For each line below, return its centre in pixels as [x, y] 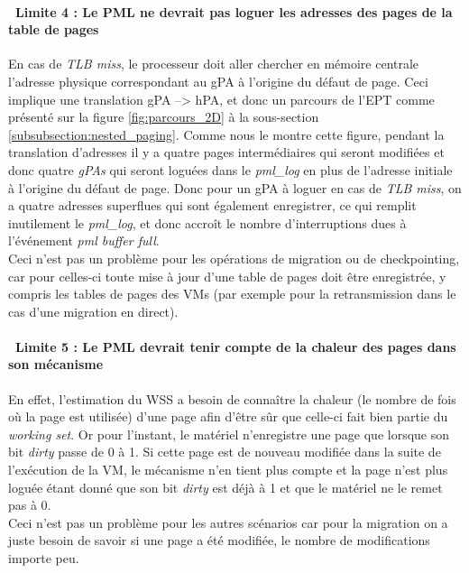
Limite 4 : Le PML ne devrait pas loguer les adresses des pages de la [234, 11]
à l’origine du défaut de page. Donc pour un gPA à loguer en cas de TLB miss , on [235, 187]
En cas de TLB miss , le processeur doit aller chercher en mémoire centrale [214, 64]
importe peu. [44, 558]
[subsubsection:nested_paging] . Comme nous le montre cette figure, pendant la [226, 134]
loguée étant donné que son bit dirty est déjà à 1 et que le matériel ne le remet [225, 487]
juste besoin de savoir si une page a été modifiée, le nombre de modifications [219, 540]
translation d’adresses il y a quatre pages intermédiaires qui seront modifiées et [226, 152]
